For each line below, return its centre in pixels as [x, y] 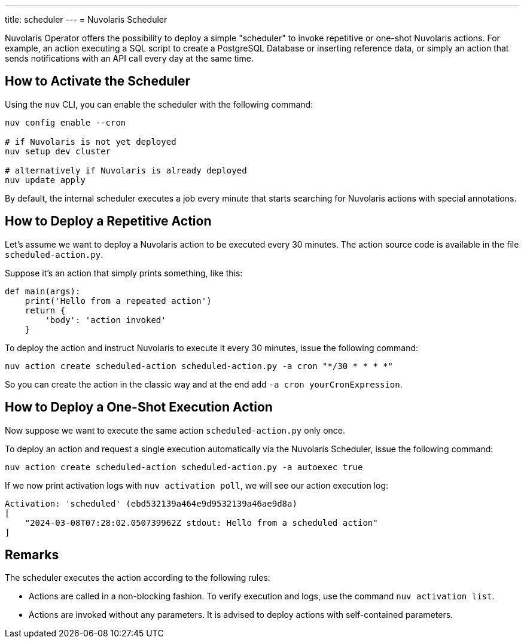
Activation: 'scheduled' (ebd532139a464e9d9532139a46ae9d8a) [151, 503]
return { [45, 310]
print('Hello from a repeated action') [118, 301]
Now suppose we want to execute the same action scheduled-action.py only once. [175, 430]
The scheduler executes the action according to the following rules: [138, 578]
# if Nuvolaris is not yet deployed [91, 141]
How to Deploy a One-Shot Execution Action [139, 407]
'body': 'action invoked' [106, 320]
